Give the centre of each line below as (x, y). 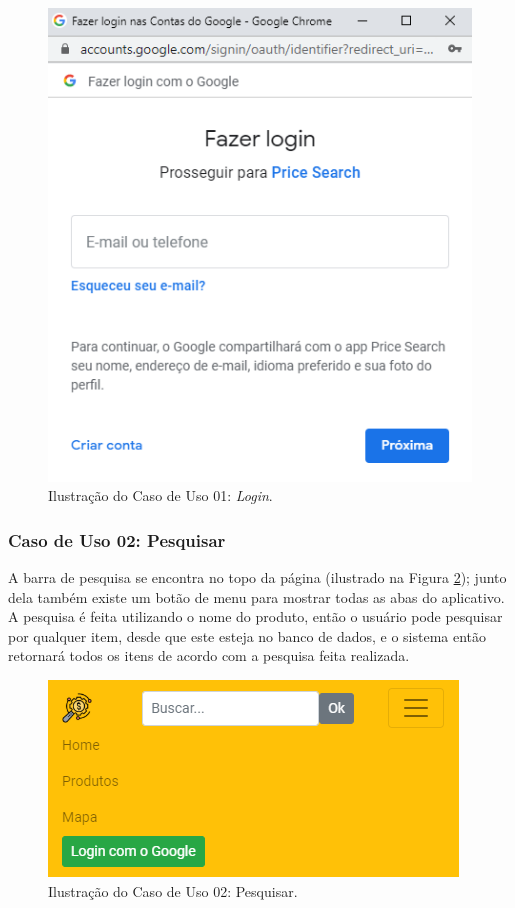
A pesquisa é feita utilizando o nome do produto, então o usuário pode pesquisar (255, 616)
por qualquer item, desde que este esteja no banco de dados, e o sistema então (247, 635)
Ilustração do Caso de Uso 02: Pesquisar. (173, 890)
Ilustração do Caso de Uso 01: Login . (160, 495)
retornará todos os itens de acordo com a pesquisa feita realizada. (209, 655)
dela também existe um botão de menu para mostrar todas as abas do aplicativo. (256, 596)
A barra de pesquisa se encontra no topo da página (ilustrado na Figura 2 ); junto (257, 576)
